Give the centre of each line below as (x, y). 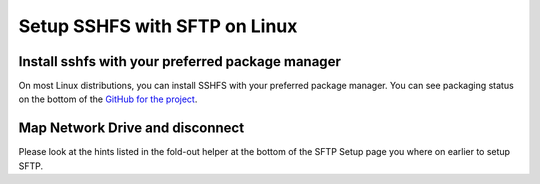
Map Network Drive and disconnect (131, 128)
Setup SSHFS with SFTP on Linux (158, 26)
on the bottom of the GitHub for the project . (108, 99)
